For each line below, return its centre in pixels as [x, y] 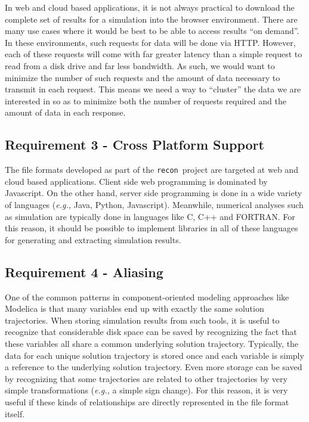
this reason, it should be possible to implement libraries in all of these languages [152, 228]
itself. [15, 413]
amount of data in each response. [65, 112]
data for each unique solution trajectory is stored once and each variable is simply [154, 355]
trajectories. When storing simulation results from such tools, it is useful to [142, 320]
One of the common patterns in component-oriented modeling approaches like [147, 297]
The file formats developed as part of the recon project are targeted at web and [152, 170]
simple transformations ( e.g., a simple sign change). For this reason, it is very [146, 390]
